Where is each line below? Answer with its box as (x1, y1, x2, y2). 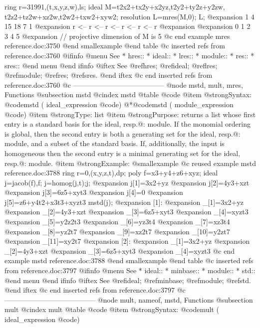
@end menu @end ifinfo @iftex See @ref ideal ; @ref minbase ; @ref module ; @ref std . (4, 275, 251, 285)
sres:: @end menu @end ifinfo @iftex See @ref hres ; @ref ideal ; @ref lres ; (4, 60, 218, 70)
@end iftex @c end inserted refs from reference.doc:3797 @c (4, 285, 186, 295)
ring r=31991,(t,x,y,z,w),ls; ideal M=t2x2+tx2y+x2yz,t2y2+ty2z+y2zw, (4, 1, 225, 11)
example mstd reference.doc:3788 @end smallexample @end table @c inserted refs (4, 255, 254, 266)
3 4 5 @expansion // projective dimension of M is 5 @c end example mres (4, 30, 230, 41)
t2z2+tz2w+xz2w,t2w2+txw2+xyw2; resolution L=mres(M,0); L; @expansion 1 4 (4, 11, 255, 21)
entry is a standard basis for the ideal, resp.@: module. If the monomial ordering (4, 119, 251, 129)
